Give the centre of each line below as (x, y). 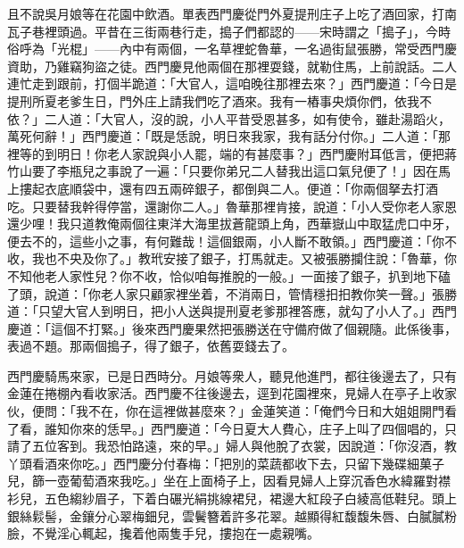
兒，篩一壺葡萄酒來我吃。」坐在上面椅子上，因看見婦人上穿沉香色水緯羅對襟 (229, 481)
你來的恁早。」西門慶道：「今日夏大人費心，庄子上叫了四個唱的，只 (263, 428)
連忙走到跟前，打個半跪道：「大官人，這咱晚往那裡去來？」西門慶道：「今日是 (232, 83)
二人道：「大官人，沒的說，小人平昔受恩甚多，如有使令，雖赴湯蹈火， (247, 118)
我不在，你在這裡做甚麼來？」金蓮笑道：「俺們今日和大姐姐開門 (260, 411)
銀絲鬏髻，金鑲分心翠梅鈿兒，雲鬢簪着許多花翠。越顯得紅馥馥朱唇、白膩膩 (226, 515)
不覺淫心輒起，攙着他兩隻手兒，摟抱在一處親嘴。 (175, 533)
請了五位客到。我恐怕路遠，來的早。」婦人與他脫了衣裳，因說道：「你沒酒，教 (232, 446)
